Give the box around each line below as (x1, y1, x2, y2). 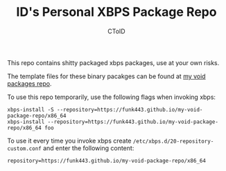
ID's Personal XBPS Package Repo (16, 4, 217, 20)
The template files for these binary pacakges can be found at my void (7, 72, 206, 80)
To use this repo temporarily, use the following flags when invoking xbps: (7, 93, 216, 101)
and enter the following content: (42, 143, 134, 152)
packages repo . (7, 79, 52, 87)
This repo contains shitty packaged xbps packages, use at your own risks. (7, 58, 220, 66)
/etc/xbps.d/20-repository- (132, 138, 214, 145)
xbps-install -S (7, 106, 54, 113)
